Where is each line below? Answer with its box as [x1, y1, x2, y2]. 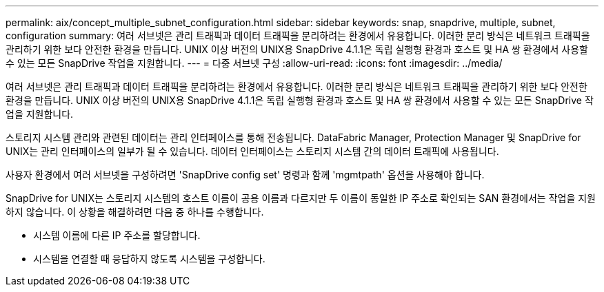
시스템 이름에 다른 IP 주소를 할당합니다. [33, 229, 201, 241]
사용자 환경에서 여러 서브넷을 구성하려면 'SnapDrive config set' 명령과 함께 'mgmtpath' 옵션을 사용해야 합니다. [6, 169, 485, 180]
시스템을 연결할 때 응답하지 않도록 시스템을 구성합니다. [33, 253, 265, 264]
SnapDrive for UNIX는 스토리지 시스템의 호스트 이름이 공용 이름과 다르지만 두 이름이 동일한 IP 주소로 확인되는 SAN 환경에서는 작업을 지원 [6, 192, 596, 204]
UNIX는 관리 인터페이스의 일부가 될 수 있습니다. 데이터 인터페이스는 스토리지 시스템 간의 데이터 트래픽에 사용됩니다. [6, 145, 499, 157]
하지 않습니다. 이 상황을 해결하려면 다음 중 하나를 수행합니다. [6, 206, 264, 218]
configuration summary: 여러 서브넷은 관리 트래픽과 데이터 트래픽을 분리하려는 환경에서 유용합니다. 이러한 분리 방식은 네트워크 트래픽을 [6, 30, 590, 41]
